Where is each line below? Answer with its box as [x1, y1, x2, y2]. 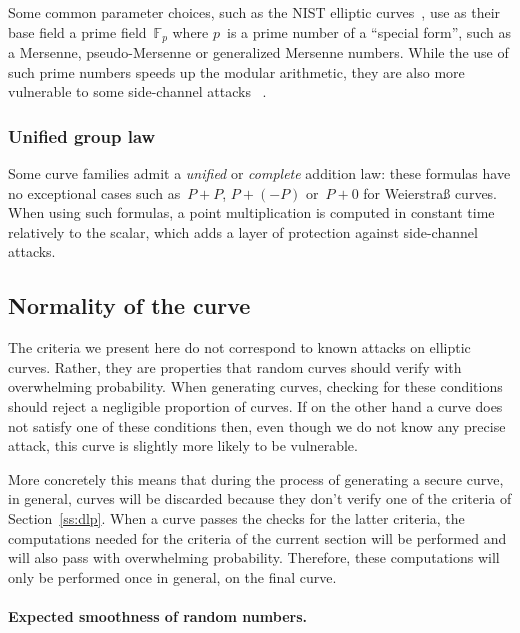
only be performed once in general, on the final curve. [8, 566, 337, 587]
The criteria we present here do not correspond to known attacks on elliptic [8, 337, 471, 358]
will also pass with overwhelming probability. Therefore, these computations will [8, 547, 500, 568]
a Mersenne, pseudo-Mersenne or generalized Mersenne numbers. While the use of [8, 42, 509, 63]
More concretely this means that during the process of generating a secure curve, [8, 468, 504, 489]
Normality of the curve [8, 290, 251, 321]
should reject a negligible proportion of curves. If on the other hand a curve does [8, 396, 503, 416]
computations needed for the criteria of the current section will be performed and [8, 527, 507, 548]
